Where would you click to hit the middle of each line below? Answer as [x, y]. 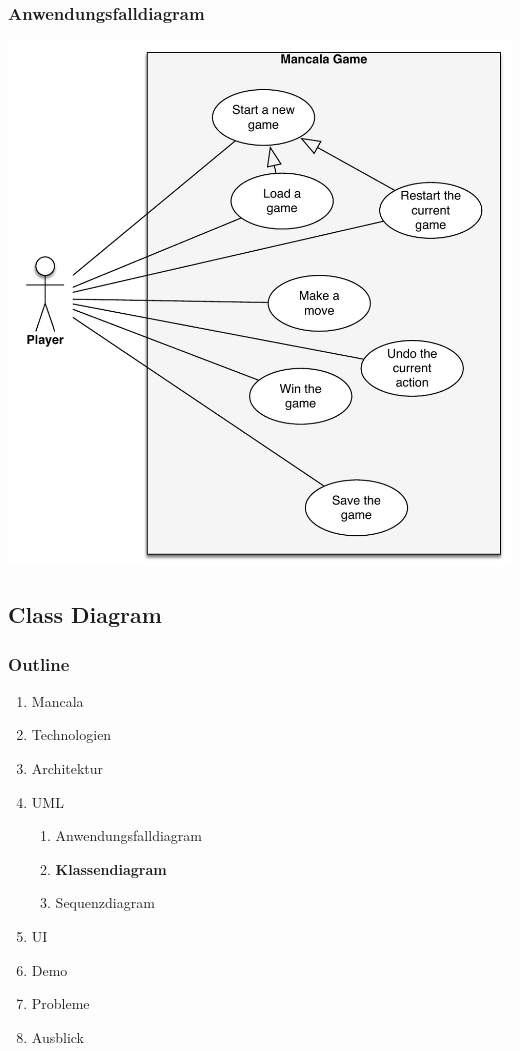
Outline [39, 663]
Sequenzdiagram [105, 902]
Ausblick [57, 1036]
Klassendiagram [111, 868]
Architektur [67, 768]
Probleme [60, 1003]
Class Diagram [85, 614]
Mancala [57, 700]
